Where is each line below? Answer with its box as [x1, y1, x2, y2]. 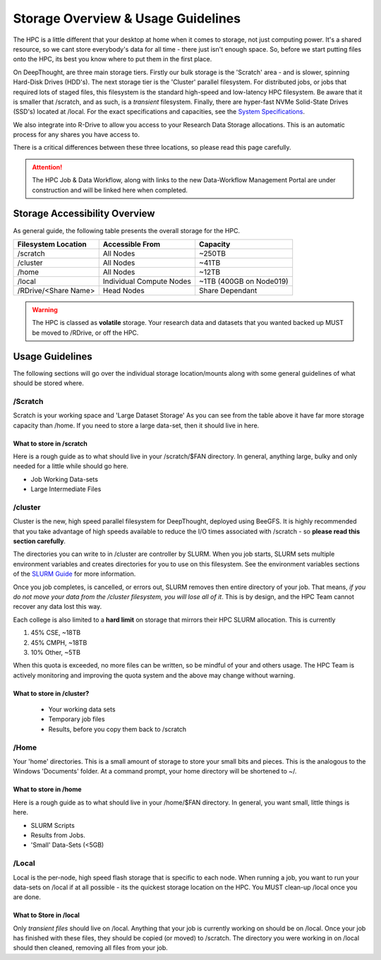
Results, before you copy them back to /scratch [48, 725, 187, 733]
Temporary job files [48, 715, 105, 723]
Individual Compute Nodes [102, 276, 192, 286]
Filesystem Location [17, 239, 87, 249]
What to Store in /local [13, 911, 80, 920]
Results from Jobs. [30, 831, 86, 839]
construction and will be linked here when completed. [32, 186, 188, 194]
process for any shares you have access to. [13, 131, 140, 139]
